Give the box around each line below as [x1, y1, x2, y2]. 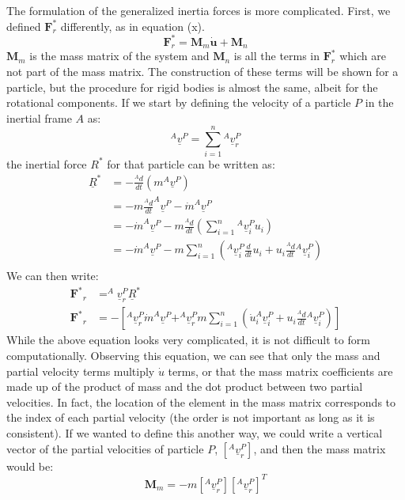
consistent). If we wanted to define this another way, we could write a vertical [6, 425, 383, 441]
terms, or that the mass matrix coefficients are [168, 362, 393, 379]
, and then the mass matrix [253, 440, 386, 456]
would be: [6, 457, 54, 474]
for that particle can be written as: [107, 155, 275, 172]
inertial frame [6, 109, 72, 126]
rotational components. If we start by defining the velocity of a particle [6, 94, 351, 111]
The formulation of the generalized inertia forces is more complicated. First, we [6, 2, 391, 18]
